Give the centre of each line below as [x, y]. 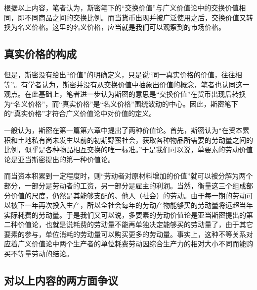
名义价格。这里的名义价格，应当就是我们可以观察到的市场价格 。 [121, 27]
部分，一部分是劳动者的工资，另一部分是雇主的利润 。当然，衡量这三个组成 [125, 185]
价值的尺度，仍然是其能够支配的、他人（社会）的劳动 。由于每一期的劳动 [128, 195]
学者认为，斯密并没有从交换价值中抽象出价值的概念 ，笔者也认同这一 [139, 84]
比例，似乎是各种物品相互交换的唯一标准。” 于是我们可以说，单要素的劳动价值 [128, 149]
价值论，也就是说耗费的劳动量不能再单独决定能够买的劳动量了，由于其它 [135, 224]
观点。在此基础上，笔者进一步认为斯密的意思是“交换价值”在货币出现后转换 [125, 94]
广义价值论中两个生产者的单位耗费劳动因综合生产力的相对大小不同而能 [132, 244]
